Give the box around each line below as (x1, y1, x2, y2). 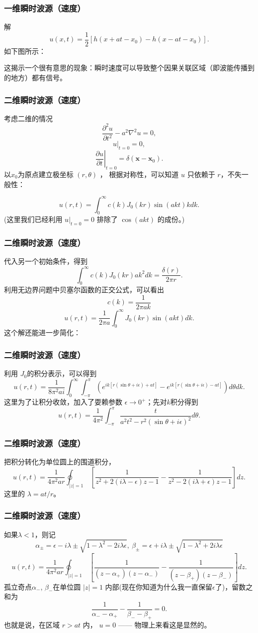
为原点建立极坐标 (17, 169, 74, 179)
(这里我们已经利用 (4, 214, 63, 224)
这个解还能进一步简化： (4, 327, 81, 338)
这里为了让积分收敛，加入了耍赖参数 (4, 397, 122, 407)
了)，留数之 (215, 581, 253, 592)
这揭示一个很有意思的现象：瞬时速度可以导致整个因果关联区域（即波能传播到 (4, 62, 255, 73)
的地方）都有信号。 (4, 72, 67, 83)
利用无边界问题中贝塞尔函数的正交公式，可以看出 (4, 284, 164, 295)
